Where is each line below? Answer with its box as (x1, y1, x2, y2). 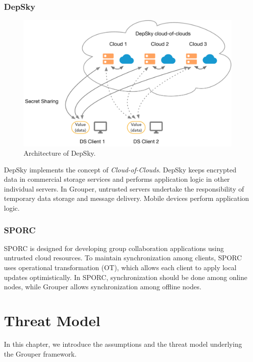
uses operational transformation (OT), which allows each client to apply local (4, 262, 237, 273)
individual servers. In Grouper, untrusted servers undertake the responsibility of (4, 183, 244, 194)
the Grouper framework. (4, 348, 77, 359)
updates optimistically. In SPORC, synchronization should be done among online (4, 272, 248, 282)
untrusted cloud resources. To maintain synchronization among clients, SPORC (4, 252, 242, 263)
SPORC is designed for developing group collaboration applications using (4, 243, 224, 253)
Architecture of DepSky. (24, 148, 96, 158)
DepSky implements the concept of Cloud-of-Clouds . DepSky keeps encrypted (4, 164, 236, 174)
